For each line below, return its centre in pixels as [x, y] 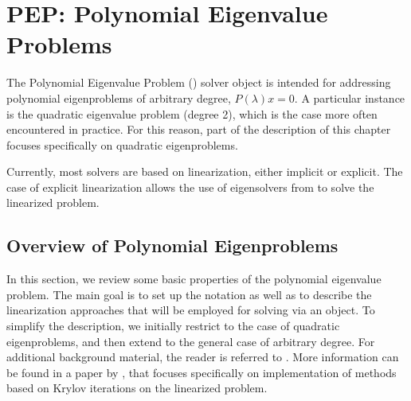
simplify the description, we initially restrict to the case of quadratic [173, 326]
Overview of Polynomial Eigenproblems [172, 245]
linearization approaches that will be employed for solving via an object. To [191, 310]
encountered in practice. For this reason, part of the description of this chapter [199, 129]
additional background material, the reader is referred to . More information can [203, 357]
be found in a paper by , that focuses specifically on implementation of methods [202, 372]
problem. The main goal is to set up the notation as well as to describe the [189, 294]
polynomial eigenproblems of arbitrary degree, [119, 97]
